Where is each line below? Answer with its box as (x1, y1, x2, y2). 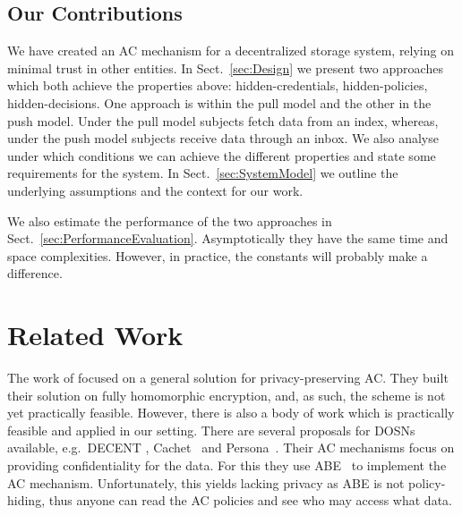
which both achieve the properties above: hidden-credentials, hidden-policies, (7, 76, 428, 95)
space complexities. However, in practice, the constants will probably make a (7, 246, 428, 265)
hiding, (7, 491, 46, 510)
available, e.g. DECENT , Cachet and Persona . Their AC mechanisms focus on (7, 438, 455, 457)
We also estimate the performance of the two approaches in (7, 211, 332, 230)
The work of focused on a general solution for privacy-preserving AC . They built (7, 368, 449, 387)
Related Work (7, 317, 184, 353)
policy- (408, 473, 446, 492)
